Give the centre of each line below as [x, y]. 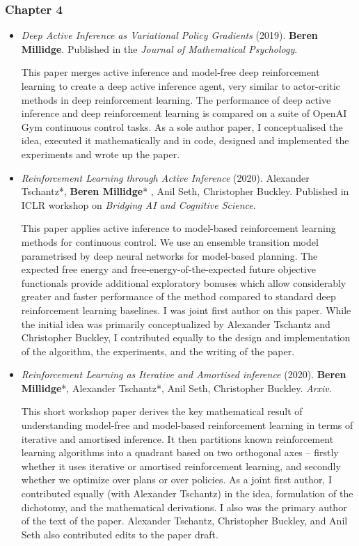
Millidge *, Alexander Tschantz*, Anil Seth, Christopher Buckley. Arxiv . [176, 388]
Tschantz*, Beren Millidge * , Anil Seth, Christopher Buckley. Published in [185, 191]
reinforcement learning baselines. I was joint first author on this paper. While [186, 310]
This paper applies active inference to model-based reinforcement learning [178, 228]
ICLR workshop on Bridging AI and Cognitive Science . [138, 204]
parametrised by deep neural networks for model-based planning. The [169, 255]
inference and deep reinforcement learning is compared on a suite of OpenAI [184, 113]
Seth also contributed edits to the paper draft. [120, 534]
